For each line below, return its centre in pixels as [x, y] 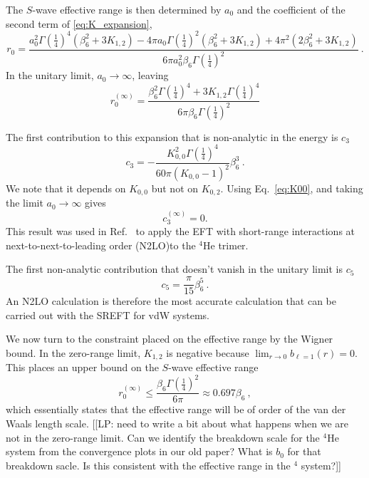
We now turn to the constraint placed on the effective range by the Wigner [170, 339]
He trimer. [226, 245]
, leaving [150, 75]
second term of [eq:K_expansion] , [79, 23]
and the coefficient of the [291, 9]
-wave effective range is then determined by [127, 9]
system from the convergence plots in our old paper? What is [139, 451]
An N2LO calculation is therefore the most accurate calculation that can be [171, 301]
